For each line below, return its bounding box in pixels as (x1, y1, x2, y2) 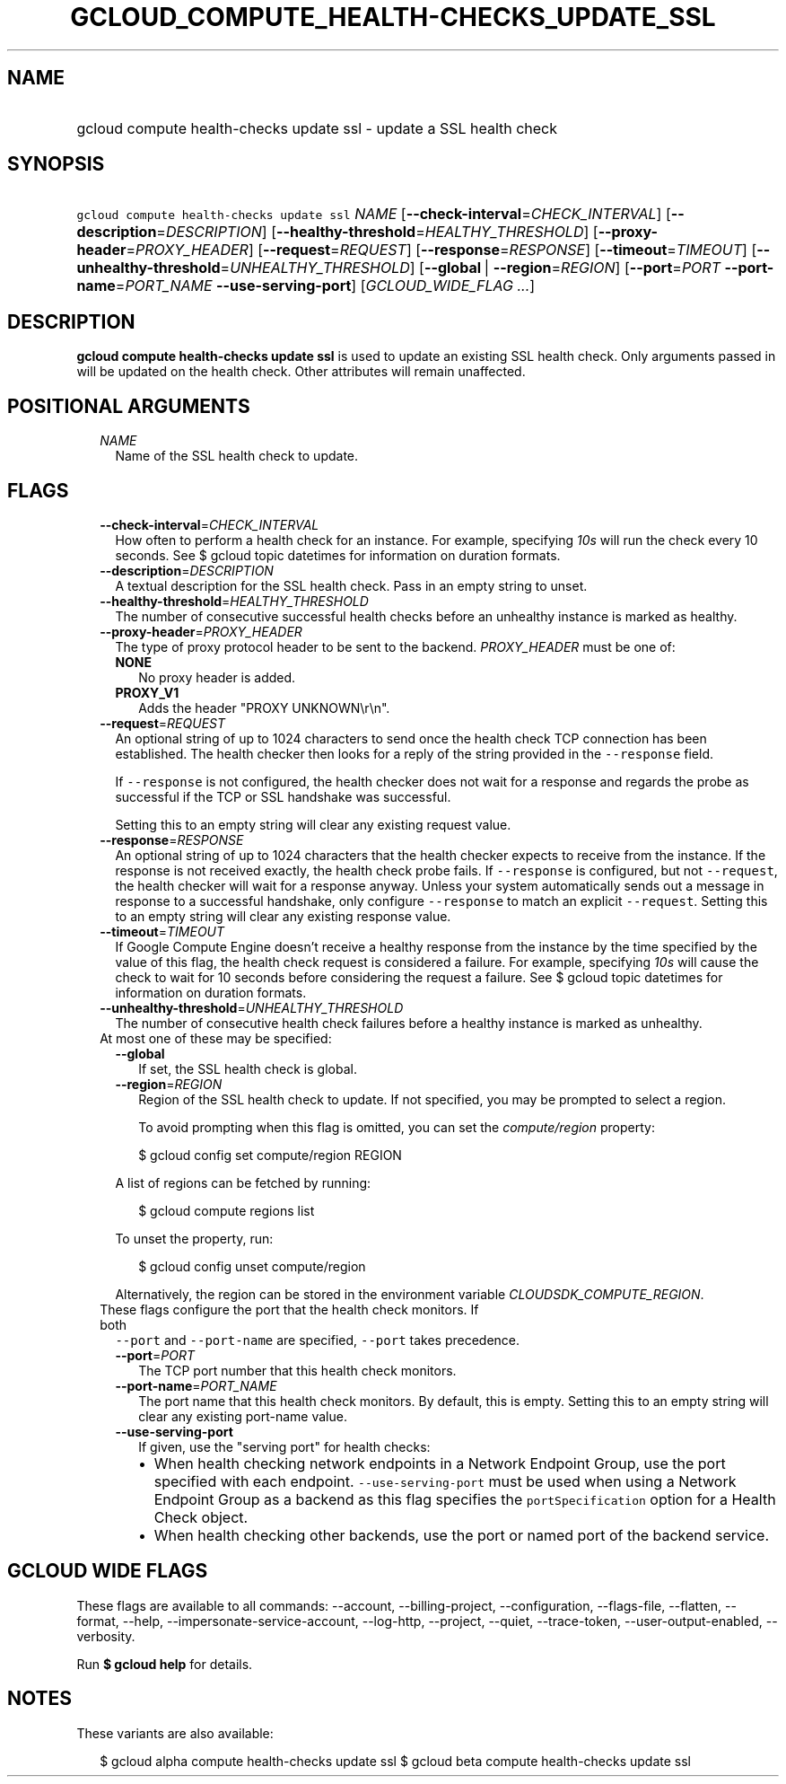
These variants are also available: (76, 1725, 274, 1741)
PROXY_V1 (115, 684, 179, 700)
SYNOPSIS (7, 153, 105, 176)
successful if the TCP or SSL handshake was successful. (115, 788, 451, 804)
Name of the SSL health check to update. (115, 448, 359, 464)
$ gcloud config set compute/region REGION (138, 1147, 402, 1163)
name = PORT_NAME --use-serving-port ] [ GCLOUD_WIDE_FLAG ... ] (76, 277, 536, 295)
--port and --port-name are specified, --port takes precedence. (115, 1331, 520, 1348)
